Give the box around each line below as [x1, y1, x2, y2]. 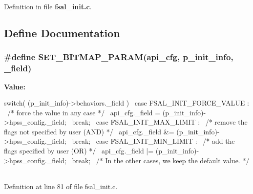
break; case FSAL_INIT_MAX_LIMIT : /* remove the [72, 117, 248, 127]
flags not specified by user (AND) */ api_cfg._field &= [4, 126, 174, 136]
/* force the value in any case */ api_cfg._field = [7, 107, 161, 117]
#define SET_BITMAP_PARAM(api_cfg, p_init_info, [4, 51, 233, 63]
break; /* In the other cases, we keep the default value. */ [72, 155, 250, 165]
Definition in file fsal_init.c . [4, 1, 92, 11]
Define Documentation [4, 25, 120, 40]
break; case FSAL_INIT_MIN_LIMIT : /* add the [72, 136, 235, 146]
